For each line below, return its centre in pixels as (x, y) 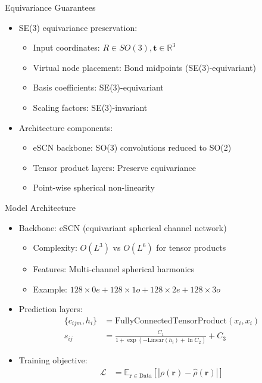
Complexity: (55, 247)
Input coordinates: (66, 47)
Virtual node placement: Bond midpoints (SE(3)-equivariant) (144, 67)
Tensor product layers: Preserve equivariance (114, 167)
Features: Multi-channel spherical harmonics (114, 269)
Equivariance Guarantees (50, 7)
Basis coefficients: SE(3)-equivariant (98, 87)
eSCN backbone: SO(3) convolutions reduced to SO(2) (132, 147)
